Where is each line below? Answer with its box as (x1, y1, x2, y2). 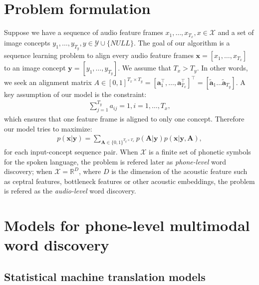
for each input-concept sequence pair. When (4, 146, 138, 156)
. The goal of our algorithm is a (133, 37, 230, 47)
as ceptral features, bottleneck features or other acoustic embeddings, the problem (4, 175, 255, 186)
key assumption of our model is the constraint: (4, 88, 147, 99)
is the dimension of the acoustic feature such (111, 166, 248, 176)
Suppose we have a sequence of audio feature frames (4, 27, 163, 37)
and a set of (218, 27, 254, 37)
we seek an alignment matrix (4, 76, 92, 87)
